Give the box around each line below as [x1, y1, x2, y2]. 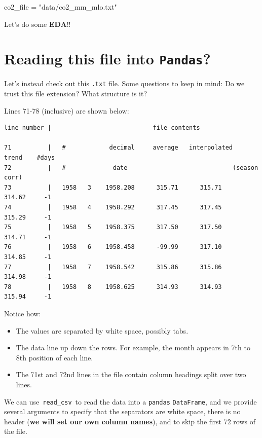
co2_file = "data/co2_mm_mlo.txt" [4, 2, 117, 12]
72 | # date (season [4, 164, 258, 171]
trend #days [4, 154, 55, 162]
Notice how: [4, 308, 41, 318]
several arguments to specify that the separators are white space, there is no [4, 406, 241, 417]
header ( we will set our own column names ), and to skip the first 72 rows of [4, 416, 255, 426]
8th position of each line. [16, 352, 93, 362]
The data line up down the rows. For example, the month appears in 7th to [16, 342, 250, 353]
